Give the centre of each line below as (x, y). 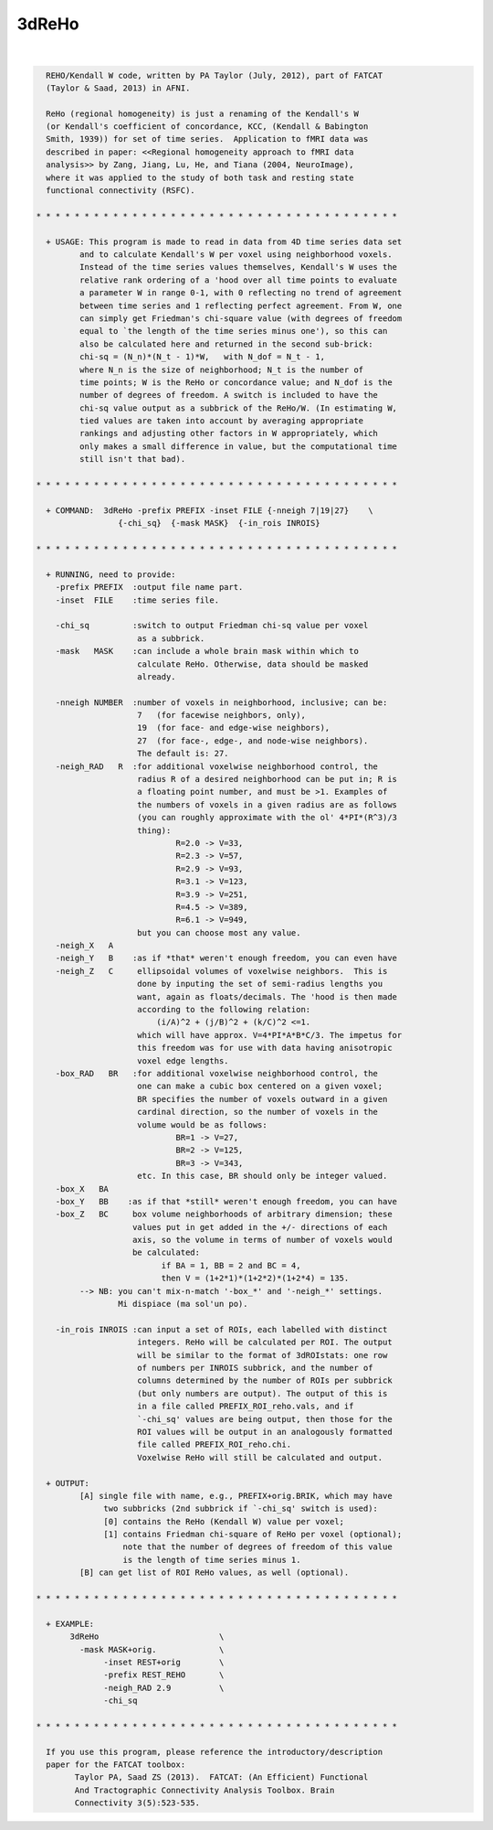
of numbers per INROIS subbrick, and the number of (255, 1368)
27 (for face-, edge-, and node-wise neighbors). (253, 740)
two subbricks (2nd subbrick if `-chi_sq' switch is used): (241, 1509)
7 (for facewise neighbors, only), (221, 715)
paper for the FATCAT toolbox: (116, 1765)
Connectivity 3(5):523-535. (137, 1803)
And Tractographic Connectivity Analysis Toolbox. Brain (205, 1790)
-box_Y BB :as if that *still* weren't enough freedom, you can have (226, 1201)
